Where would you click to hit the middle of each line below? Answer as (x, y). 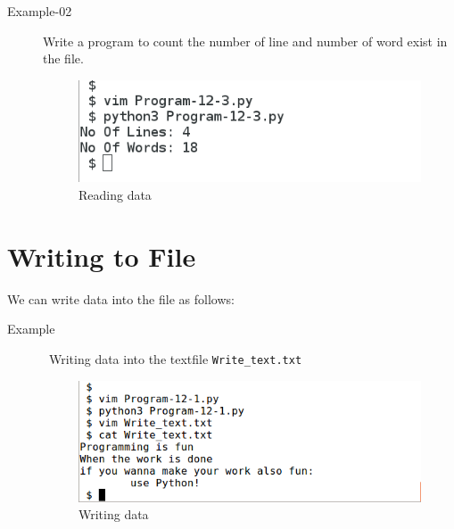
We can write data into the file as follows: (121, 298)
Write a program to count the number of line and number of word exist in (245, 41)
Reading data (115, 194)
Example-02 (40, 11)
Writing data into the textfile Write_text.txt (175, 358)
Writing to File (102, 256)
